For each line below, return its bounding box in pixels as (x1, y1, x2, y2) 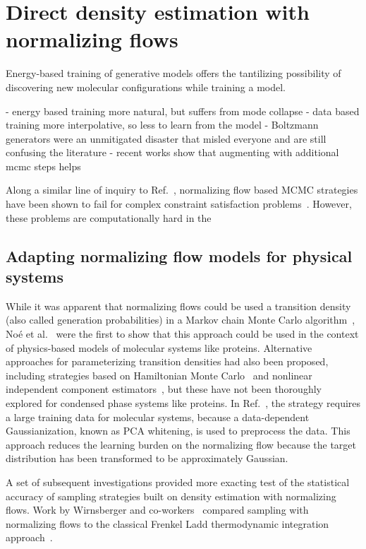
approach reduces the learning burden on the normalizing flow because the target (6, 437, 357, 451)
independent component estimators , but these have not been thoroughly (6, 382, 322, 396)
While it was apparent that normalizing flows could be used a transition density (6, 298, 351, 313)
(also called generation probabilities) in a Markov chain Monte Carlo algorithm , (6, 312, 355, 327)
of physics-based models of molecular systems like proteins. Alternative (6, 340, 312, 355)
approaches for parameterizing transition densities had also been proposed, (6, 354, 329, 369)
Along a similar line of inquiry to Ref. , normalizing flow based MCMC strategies (6, 182, 358, 197)
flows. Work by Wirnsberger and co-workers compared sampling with (6, 502, 309, 517)
